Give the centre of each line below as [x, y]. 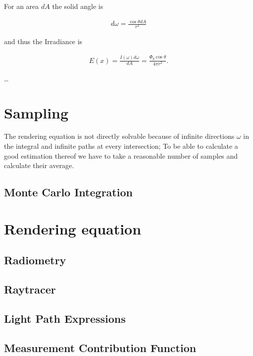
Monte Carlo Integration [68, 192]
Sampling [36, 112]
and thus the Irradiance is [43, 41]
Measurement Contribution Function [100, 347]
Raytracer [30, 289]
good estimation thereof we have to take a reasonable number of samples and [121, 155]
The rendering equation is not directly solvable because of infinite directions [119, 136]
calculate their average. [39, 165]
